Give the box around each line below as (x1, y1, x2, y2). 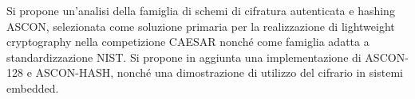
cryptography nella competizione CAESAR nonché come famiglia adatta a (6, 33, 370, 50)
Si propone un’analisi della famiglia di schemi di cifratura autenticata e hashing (6, 2, 395, 18)
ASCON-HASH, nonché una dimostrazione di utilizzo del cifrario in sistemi (35, 64, 403, 81)
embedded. (6, 79, 59, 96)
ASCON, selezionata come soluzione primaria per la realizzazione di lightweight (6, 17, 395, 34)
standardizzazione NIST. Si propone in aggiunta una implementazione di (6, 48, 362, 65)
